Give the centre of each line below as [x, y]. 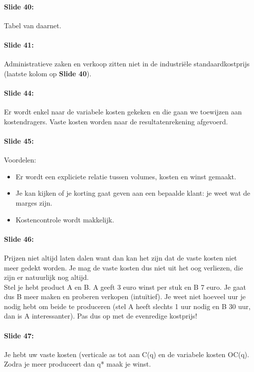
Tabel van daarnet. [33, 25]
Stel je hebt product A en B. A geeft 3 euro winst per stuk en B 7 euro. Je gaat [125, 287]
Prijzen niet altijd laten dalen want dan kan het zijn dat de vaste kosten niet [121, 257]
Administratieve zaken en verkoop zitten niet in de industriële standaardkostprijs [127, 64]
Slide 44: [19, 92]
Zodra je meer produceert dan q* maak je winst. [77, 364]
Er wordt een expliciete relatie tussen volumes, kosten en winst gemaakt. [126, 176]
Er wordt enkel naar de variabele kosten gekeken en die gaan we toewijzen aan [123, 112]
